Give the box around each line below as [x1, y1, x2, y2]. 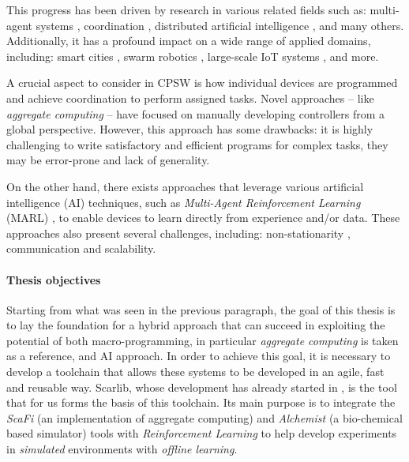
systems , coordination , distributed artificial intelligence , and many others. [36, 17, 404, 33]
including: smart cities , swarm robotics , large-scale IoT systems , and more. [6, 47, 379, 64]
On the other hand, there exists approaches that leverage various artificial [6, 178, 364, 194]
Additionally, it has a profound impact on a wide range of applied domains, [6, 32, 371, 49]
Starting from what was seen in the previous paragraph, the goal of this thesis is [6, 301, 396, 317]
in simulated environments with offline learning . [6, 441, 238, 457]
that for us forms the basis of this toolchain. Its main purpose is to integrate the [6, 394, 396, 411]
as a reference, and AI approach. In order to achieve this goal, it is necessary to [6, 347, 391, 364]
